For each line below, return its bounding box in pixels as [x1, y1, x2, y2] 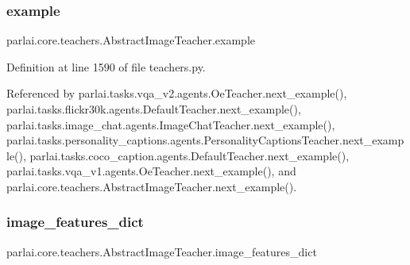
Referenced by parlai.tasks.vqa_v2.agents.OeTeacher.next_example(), [6, 85, 347, 102]
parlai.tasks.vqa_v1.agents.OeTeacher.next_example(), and [6, 163, 296, 179]
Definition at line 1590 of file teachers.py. [6, 58, 206, 75]
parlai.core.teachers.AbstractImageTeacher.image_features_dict [6, 243, 317, 259]
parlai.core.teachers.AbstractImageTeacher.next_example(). [6, 178, 297, 194]
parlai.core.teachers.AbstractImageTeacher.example [6, 32, 255, 48]
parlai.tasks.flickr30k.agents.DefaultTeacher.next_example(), [6, 101, 301, 117]
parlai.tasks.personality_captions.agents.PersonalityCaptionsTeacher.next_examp [6, 132, 404, 148]
